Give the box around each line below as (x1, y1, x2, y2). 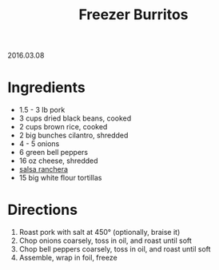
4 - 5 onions (18, 139, 60, 149)
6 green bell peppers (18, 148, 89, 157)
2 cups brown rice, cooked (18, 122, 108, 132)
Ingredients (7, 78, 86, 97)
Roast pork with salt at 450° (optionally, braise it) (18, 228, 181, 237)
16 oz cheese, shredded (18, 156, 98, 165)
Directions (7, 201, 78, 219)
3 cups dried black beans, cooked (18, 113, 132, 123)
